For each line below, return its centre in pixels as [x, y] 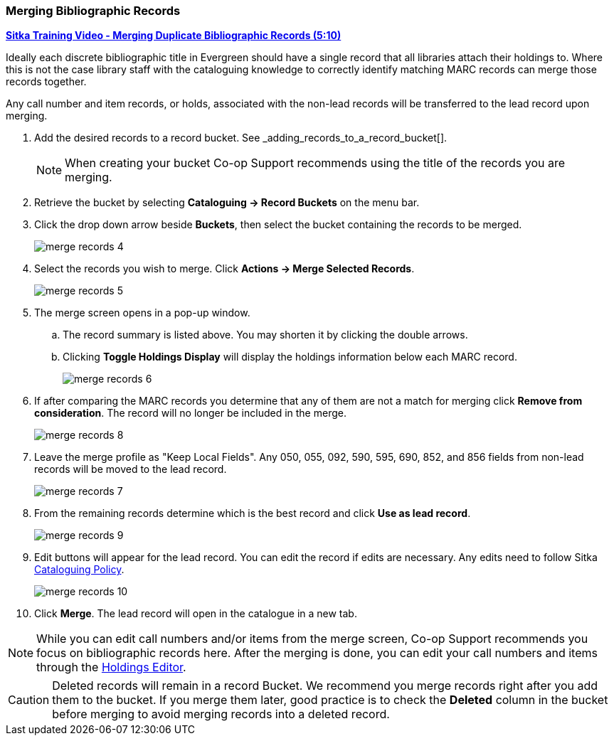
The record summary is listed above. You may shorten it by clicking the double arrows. [265, 335]
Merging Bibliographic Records [93, 11]
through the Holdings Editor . [111, 667]
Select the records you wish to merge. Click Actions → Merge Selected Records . [224, 269]
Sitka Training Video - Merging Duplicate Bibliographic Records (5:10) [174, 36]
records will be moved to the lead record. [131, 469]
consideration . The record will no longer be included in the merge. [190, 413]
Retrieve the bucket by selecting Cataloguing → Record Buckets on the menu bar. [227, 203]
